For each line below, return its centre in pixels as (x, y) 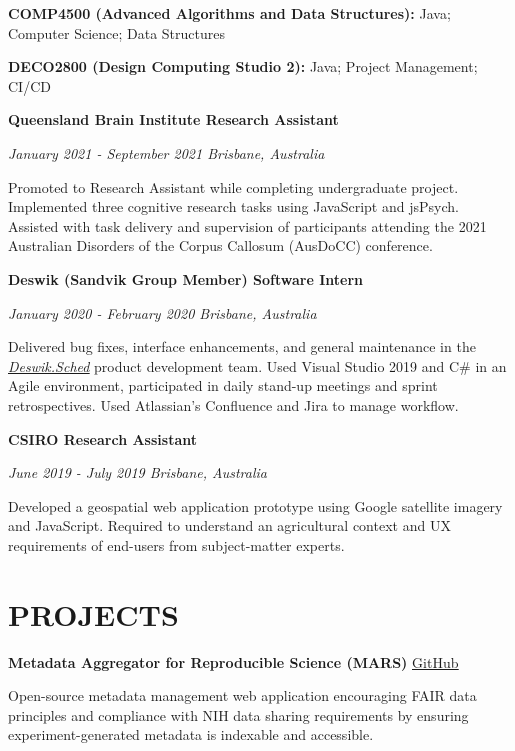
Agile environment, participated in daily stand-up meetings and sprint (223, 385)
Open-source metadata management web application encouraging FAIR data (242, 695)
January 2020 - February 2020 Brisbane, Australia (162, 312)
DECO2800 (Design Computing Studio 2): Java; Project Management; (243, 66)
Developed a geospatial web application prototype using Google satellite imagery (255, 505)
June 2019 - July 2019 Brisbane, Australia (137, 472)
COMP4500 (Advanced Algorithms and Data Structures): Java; (229, 13)
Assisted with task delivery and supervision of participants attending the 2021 (247, 225)
